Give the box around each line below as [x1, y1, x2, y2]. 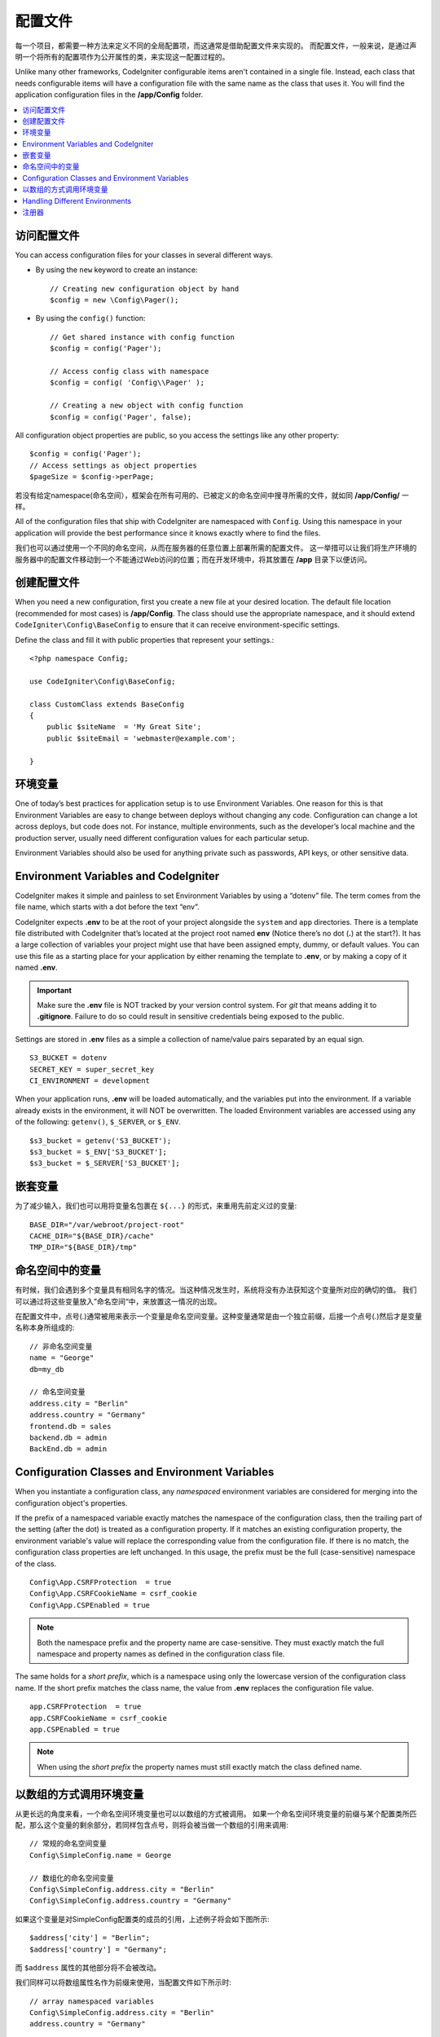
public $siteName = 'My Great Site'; [46, 722, 202, 732]
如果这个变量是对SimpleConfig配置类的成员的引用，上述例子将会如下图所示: [15, 1914, 270, 1924]
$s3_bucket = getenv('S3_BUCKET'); [29, 1136, 172, 1145]
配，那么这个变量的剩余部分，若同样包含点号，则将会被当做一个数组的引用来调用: [15, 1819, 289, 1829]
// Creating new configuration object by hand [50, 284, 240, 293]
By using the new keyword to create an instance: [35, 265, 198, 275]
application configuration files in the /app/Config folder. [15, 90, 204, 99]
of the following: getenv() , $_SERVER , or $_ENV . [15, 1117, 181, 1127]
